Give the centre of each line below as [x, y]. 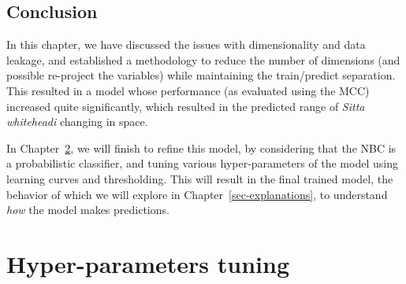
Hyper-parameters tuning [148, 263]
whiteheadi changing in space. [77, 122]
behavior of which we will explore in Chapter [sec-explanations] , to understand [197, 194]
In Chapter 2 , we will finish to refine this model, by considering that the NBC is [201, 148]
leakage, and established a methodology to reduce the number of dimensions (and [203, 59]
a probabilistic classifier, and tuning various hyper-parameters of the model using [202, 163]
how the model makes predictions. [88, 210]
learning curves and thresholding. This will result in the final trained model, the [200, 178]
